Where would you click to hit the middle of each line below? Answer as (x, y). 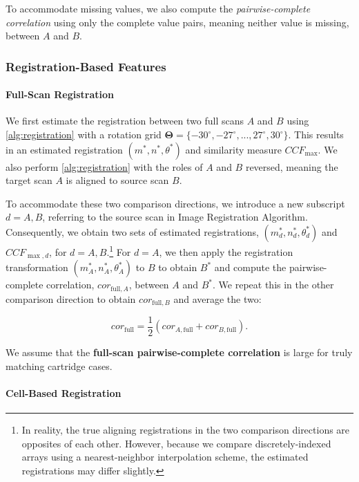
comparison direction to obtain (71, 298)
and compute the (250, 267)
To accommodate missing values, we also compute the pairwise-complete (158, 8)
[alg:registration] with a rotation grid (84, 135)
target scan (29, 180)
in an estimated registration (64, 149)
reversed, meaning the (292, 166)
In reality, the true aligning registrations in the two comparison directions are (186, 430)
